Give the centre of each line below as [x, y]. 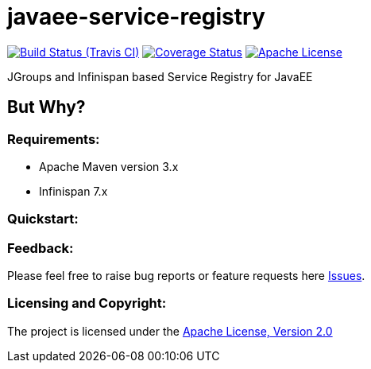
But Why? [46, 107]
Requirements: [54, 139]
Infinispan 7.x [73, 191]
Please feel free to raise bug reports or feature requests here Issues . [186, 276]
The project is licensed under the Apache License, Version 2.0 [170, 331]
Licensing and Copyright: [87, 303]
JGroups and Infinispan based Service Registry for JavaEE [160, 76]
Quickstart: [43, 219]
